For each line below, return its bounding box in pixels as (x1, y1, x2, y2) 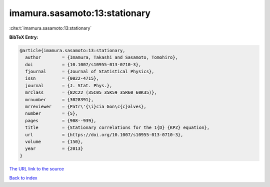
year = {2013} (25, 146, 83, 151)
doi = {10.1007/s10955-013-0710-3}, (25, 62, 141, 67)
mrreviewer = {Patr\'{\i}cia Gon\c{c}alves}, (25, 104, 147, 110)
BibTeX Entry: (9, 34, 38, 40)
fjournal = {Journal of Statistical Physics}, (25, 69, 154, 75)
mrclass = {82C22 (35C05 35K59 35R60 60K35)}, (25, 90, 157, 95)
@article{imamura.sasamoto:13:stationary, (19, 48, 125, 53)
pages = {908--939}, (25, 118, 97, 123)
